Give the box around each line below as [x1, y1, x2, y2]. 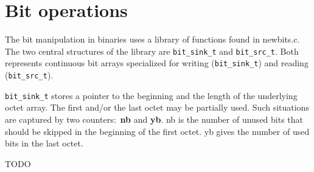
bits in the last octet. [5, 137, 83, 150]
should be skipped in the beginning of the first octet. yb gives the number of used [5, 125, 310, 137]
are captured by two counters [5, 112, 114, 125]
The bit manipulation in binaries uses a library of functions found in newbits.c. [5, 33, 300, 46]
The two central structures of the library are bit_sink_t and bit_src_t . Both [5, 44, 299, 57]
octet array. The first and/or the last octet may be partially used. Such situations [5, 101, 309, 114]
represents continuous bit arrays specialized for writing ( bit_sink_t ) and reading [5, 57, 309, 69]
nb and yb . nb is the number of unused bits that [120, 112, 304, 125]
